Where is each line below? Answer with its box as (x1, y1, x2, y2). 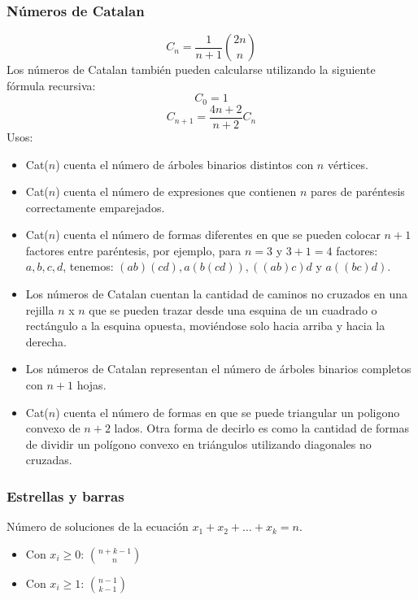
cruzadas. (25, 451, 72, 468)
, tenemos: (63, 258, 114, 275)
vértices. (327, 155, 368, 172)
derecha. (25, 333, 67, 350)
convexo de (25, 420, 81, 437)
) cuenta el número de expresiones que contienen (55, 183, 297, 200)
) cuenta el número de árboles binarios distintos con (55, 155, 314, 172)
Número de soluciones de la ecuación (7, 518, 189, 535)
